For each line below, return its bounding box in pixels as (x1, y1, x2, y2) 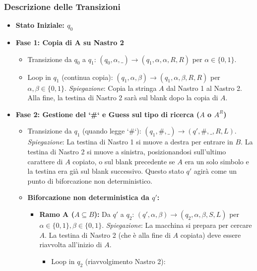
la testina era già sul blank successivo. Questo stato (27, 166, 184, 176)
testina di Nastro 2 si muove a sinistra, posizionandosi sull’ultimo (27, 146, 226, 156)
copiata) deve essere (180, 229, 241, 240)
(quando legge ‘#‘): (82, 126, 141, 136)
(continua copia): (62, 71, 113, 82)
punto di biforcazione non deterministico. (27, 175, 153, 186)
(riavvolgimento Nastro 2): (85, 256, 166, 266)
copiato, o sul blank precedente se (72, 156, 175, 166)
